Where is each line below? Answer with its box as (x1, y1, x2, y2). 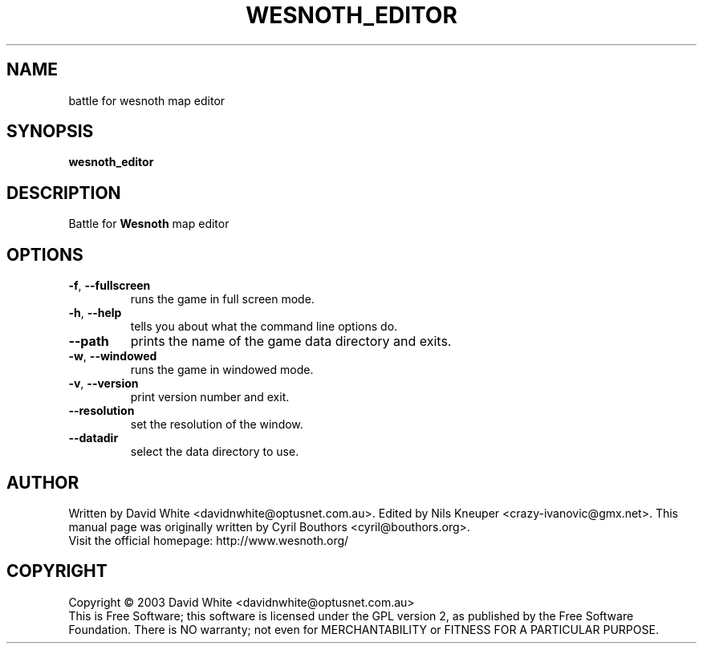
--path (68, 333, 109, 350)
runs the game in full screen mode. (130, 292, 315, 307)
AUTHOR (6, 472, 79, 493)
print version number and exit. (130, 390, 290, 404)
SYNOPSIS (6, 121, 94, 142)
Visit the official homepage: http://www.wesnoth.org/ (68, 533, 349, 547)
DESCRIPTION (6, 182, 121, 203)
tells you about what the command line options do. (130, 319, 398, 334)
